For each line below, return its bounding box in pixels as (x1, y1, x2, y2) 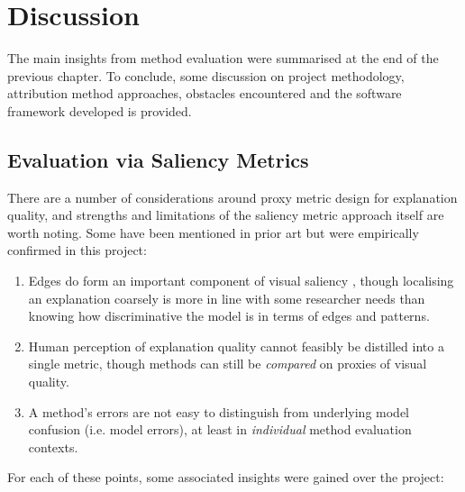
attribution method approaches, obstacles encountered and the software (7, 84, 402, 103)
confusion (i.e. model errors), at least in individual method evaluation (28, 420, 412, 439)
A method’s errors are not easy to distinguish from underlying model (28, 402, 409, 421)
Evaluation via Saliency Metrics (7, 145, 309, 173)
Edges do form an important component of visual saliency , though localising (28, 271, 454, 290)
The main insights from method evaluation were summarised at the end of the (7, 49, 439, 68)
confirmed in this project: (7, 241, 147, 260)
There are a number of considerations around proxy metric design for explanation (7, 187, 458, 206)
